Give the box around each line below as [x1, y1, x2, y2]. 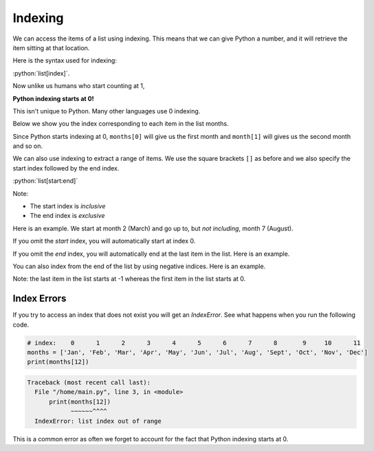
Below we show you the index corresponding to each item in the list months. [12, 120, 229, 128]
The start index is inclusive [30, 202, 106, 210]
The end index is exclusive [30, 212, 105, 220]
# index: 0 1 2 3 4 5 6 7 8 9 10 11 [27, 339, 361, 346]
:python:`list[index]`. [12, 69, 70, 77]
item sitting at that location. [12, 43, 90, 52]
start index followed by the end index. [12, 164, 120, 172]
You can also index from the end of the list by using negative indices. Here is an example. [12, 262, 266, 270]
